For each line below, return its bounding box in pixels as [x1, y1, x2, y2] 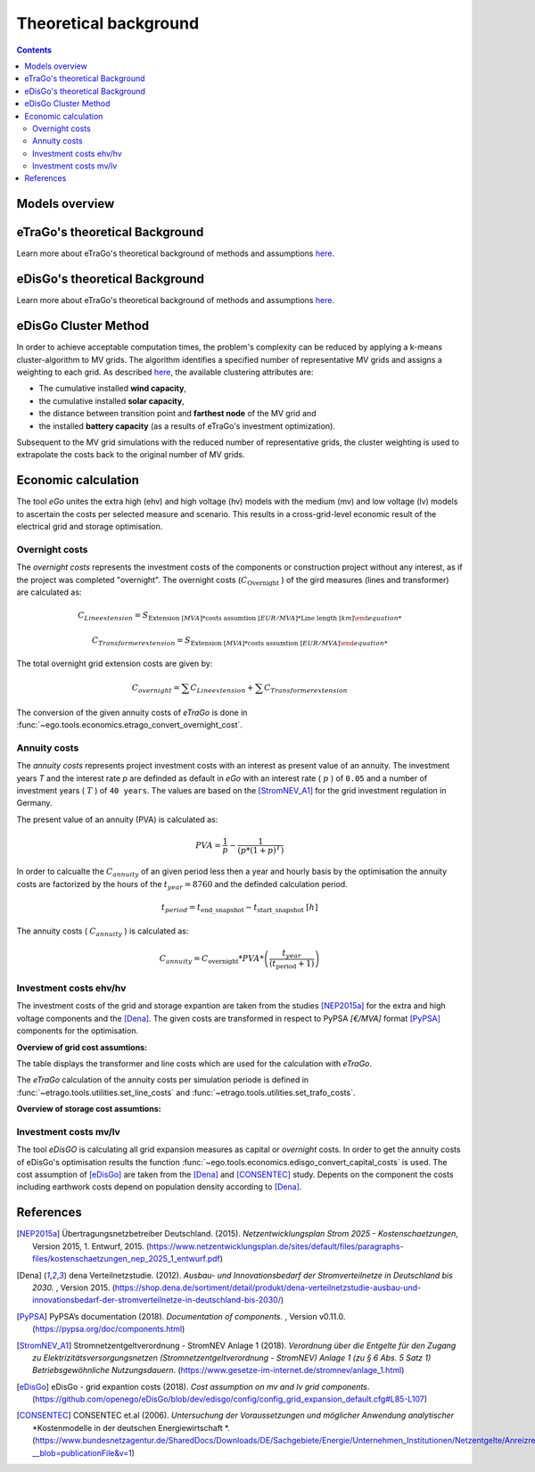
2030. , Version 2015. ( [32, 1282, 116, 1293]
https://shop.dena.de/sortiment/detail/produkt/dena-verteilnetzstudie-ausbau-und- [114, 1282, 422, 1293]
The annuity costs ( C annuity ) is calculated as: [16, 925, 189, 938]
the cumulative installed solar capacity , [38, 395, 185, 406]
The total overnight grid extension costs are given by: [16, 658, 213, 669]
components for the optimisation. [16, 1025, 138, 1036]
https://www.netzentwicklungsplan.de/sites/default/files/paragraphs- [148, 1240, 405, 1252]
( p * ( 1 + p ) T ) [237, 843, 284, 855]
